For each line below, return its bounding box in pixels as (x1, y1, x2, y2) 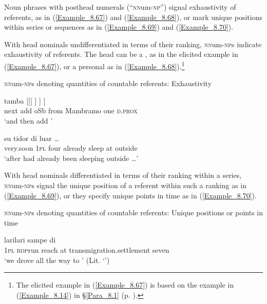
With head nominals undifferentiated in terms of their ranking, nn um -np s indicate (4, 38, 262, 49)
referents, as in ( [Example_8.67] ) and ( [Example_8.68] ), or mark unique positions (4, 11, 262, 22)
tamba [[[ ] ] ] (4, 95, 46, 106)
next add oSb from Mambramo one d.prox (4, 105, 138, 116)
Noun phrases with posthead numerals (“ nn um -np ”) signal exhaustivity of (4, 2, 236, 12)
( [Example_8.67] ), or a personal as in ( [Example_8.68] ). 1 (4, 59, 185, 71)
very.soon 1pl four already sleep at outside (4, 143, 138, 153)
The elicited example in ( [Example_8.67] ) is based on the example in (16, 279, 234, 290)
